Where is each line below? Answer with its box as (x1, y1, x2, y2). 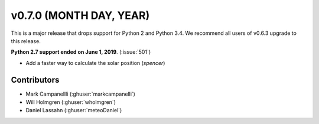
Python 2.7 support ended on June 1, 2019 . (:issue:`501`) (11, 48, 151, 56)
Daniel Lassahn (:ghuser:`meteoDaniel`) (25, 107, 122, 114)
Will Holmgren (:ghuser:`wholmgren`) (25, 99, 116, 106)
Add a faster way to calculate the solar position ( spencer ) (25, 59, 165, 66)
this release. (11, 37, 41, 44)
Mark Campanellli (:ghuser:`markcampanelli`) (25, 90, 136, 97)
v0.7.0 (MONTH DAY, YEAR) (11, 9, 150, 22)
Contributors (11, 74, 60, 85)
